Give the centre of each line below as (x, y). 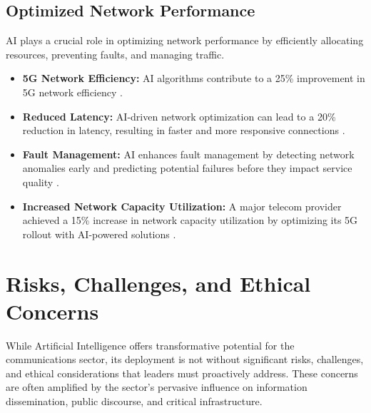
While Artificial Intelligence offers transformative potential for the (150, 345)
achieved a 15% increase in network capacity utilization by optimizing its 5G (190, 220)
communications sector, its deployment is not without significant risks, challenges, (185, 359)
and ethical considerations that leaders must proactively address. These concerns (182, 373)
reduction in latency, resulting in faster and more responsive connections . (184, 130)
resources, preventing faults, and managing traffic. (115, 54)
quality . (41, 182)
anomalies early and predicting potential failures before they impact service (187, 168)
